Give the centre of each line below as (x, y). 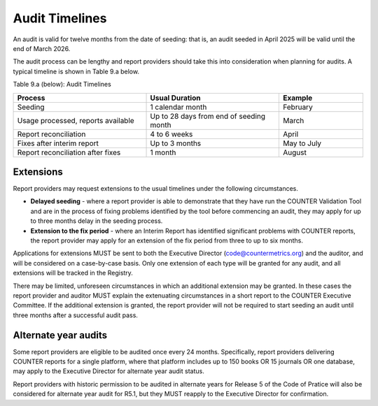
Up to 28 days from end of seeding (208, 116)
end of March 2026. (42, 48)
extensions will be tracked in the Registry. (73, 273)
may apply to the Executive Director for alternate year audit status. (108, 371)
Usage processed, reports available (76, 120)
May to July (302, 143)
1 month (163, 152)
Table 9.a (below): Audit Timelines (62, 85)
